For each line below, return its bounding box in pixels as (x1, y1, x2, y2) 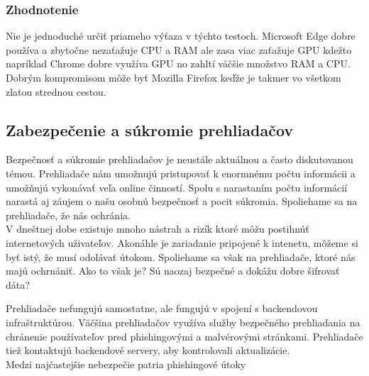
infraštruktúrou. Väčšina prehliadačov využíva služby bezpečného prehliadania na (6, 314, 360, 329)
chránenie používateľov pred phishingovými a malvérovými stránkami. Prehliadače (6, 328, 363, 343)
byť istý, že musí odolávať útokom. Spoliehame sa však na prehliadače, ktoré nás (6, 249, 356, 264)
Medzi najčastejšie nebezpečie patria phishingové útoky (6, 356, 246, 371)
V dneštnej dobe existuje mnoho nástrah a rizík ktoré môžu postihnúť (6, 221, 309, 236)
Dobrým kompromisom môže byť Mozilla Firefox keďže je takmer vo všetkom (6, 70, 341, 84)
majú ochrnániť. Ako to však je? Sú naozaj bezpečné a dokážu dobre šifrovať (6, 263, 340, 278)
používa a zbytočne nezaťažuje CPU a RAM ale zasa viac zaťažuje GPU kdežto (6, 42, 352, 57)
